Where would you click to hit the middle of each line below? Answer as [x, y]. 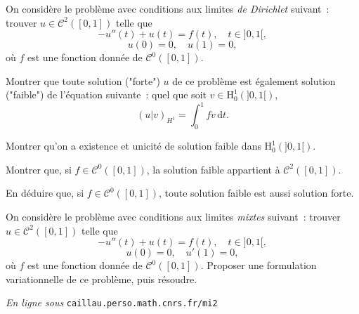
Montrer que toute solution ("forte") [83, 80]
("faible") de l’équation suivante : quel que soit [106, 94]
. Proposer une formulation [259, 265]
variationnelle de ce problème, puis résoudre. [102, 279]
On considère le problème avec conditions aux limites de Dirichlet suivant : [168, 8]
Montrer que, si [39, 169]
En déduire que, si [45, 193]
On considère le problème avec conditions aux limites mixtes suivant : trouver [173, 217]
